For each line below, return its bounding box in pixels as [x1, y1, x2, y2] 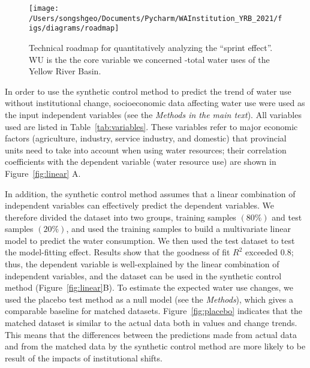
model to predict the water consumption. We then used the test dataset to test [5, 234, 295, 246]
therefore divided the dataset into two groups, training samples [5, 210, 236, 223]
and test [272, 210, 302, 223]
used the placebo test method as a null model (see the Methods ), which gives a [5, 292, 293, 305]
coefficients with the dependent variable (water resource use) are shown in [5, 155, 276, 168]
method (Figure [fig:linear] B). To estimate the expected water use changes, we [5, 281, 293, 294]
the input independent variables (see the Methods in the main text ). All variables [5, 108, 302, 120]
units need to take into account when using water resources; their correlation [5, 143, 287, 156]
